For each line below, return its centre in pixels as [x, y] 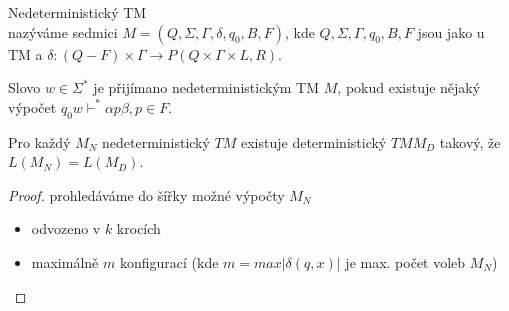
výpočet [32, 106]
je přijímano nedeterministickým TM [206, 87]
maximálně [65, 261]
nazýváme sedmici [63, 31]
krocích [138, 228]
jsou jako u [451, 31]
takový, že [470, 141]
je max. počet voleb [405, 261]
